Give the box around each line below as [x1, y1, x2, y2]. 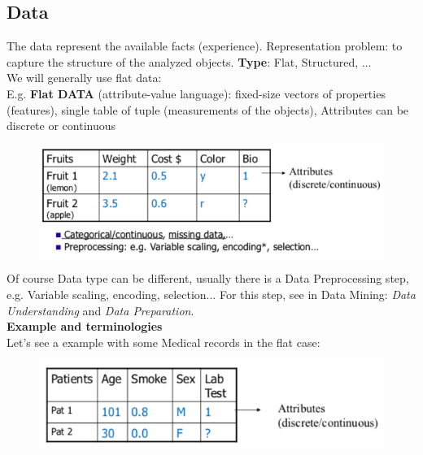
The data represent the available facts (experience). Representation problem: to [7, 37, 403, 54]
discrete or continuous [7, 117, 116, 134]
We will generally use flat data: [7, 69, 162, 86]
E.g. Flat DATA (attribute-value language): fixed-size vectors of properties [7, 84, 386, 102]
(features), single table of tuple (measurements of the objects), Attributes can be [7, 101, 409, 118]
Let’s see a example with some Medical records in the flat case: [7, 333, 321, 350]
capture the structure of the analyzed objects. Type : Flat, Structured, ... [7, 53, 372, 70]
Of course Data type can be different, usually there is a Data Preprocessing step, [7, 270, 409, 287]
